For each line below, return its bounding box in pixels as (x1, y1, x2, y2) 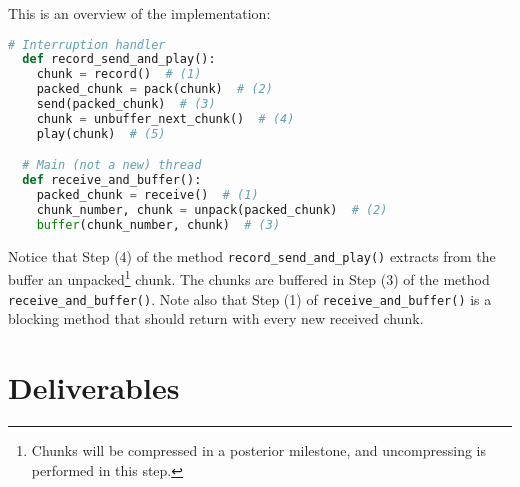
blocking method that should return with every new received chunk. (8, 308, 424, 329)
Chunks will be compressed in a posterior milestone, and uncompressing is (31, 440, 486, 461)
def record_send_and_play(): (22, 52, 216, 67)
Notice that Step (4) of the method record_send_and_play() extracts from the (8, 245, 496, 266)
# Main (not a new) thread (22, 158, 202, 173)
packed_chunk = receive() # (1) (36, 188, 259, 203)
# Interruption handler (8, 37, 166, 52)
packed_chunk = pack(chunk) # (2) (36, 82, 273, 97)
